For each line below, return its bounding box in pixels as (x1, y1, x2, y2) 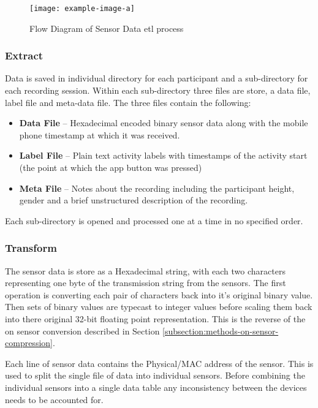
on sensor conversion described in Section (5, 324, 160, 337)
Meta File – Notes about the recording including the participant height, (19, 181, 295, 194)
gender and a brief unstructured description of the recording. (19, 194, 248, 206)
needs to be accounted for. (5, 393, 104, 406)
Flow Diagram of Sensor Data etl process (29, 21, 184, 34)
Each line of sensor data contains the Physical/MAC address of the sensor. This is (5, 357, 314, 369)
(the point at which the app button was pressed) (19, 161, 202, 174)
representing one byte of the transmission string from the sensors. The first (5, 276, 286, 289)
